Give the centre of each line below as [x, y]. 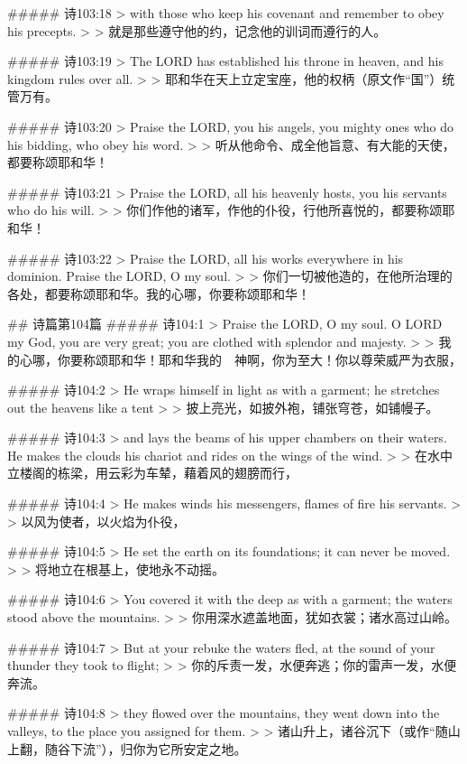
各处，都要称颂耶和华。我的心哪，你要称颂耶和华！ [159, 293]
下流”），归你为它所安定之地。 [158, 748]
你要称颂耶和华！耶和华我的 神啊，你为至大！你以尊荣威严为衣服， [259, 359]
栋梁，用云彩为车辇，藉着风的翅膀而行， [177, 473]
